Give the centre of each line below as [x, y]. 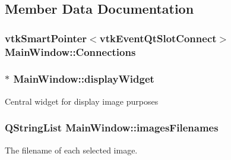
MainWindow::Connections [70, 51]
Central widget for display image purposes [82, 101]
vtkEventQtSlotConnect [158, 38]
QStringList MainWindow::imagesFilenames [112, 128]
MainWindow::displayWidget [84, 79]
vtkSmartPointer [46, 38]
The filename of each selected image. [71, 150]
